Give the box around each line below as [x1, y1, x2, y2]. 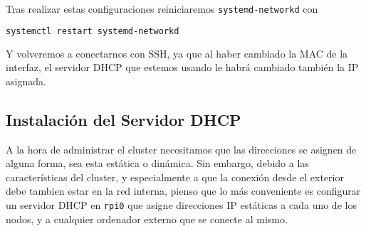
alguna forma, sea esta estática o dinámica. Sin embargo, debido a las [6, 156, 309, 171]
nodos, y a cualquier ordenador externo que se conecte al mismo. [6, 211, 288, 226]
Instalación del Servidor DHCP [6, 108, 241, 130]
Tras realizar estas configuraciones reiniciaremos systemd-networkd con [6, 1, 318, 16]
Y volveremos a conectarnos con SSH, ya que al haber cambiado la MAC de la [6, 45, 348, 60]
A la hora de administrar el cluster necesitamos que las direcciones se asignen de [6, 141, 357, 156]
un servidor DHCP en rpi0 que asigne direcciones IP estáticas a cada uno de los [6, 197, 357, 212]
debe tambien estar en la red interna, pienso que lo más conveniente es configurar [6, 183, 361, 198]
